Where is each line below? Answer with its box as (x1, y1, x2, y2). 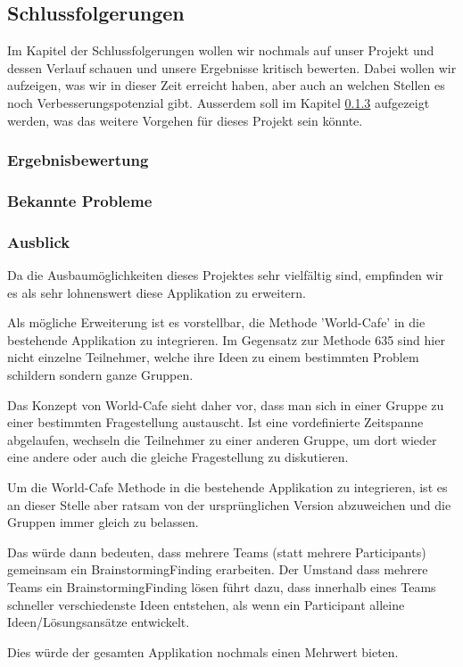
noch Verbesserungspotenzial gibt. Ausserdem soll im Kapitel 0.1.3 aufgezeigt (7, 93, 430, 111)
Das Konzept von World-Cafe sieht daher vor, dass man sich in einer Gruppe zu (7, 395, 444, 414)
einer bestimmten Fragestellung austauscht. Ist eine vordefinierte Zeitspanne (7, 413, 424, 432)
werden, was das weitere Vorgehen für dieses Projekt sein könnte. (7, 111, 363, 129)
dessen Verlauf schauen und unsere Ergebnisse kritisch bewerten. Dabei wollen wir (7, 58, 457, 77)
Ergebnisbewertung (7, 149, 149, 171)
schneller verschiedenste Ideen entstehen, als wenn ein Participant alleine (7, 595, 405, 613)
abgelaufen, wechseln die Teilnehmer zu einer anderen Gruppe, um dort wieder (7, 430, 437, 449)
